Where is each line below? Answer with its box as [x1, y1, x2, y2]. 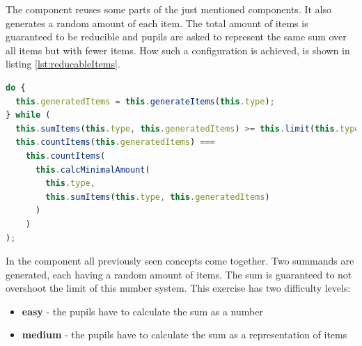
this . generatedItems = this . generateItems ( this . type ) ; [15, 96, 275, 107]
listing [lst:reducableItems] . [6, 56, 120, 71]
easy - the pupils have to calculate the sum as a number [22, 304, 263, 318]
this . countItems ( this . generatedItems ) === [15, 137, 215, 148]
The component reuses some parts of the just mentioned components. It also [6, 2, 332, 16]
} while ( [6, 110, 51, 120]
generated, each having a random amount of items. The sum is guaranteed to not [6, 267, 352, 281]
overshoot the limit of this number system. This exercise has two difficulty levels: [6, 281, 351, 295]
